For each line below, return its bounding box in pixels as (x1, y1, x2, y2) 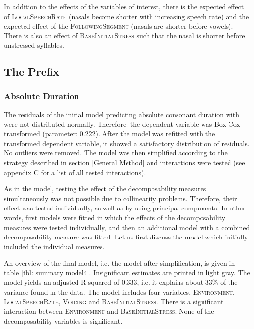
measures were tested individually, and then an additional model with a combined (4, 222, 250, 232)
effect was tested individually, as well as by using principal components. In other (4, 203, 246, 213)
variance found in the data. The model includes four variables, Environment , (4, 287, 235, 297)
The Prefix (4, 64, 60, 79)
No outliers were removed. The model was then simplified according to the (4, 148, 228, 158)
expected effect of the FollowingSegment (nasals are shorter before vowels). (4, 21, 233, 31)
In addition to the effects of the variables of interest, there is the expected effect (4, 1, 244, 11)
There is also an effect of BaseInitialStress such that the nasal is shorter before (4, 30, 245, 40)
